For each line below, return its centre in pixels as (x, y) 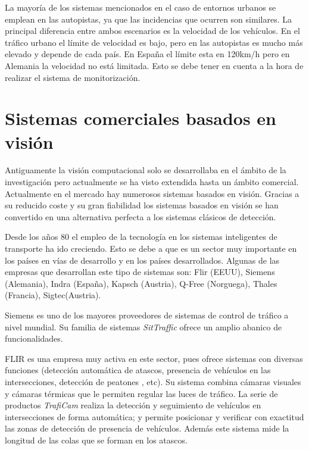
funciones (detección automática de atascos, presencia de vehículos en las (138, 370)
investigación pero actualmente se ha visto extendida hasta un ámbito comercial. (152, 182)
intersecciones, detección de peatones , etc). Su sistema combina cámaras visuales (153, 381)
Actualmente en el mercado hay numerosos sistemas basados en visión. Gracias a (152, 193)
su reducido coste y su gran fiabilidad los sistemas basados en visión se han (142, 205)
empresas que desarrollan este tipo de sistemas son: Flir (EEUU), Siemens (140, 272)
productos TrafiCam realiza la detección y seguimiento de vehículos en (133, 405)
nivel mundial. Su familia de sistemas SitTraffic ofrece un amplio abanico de (143, 326)
